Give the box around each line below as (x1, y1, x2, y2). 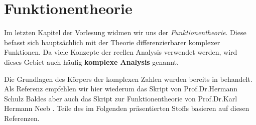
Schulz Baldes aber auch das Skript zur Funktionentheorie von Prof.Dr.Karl (4, 93, 237, 103)
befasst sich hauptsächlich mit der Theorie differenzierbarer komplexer (4, 37, 220, 47)
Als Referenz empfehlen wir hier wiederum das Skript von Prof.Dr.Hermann (4, 83, 238, 94)
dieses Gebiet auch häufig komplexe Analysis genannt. (4, 56, 179, 67)
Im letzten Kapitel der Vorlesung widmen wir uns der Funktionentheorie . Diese (4, 27, 246, 38)
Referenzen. (4, 112, 40, 123)
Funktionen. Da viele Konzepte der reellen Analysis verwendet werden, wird (4, 47, 237, 57)
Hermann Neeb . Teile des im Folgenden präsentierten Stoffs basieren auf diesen (4, 103, 249, 113)
